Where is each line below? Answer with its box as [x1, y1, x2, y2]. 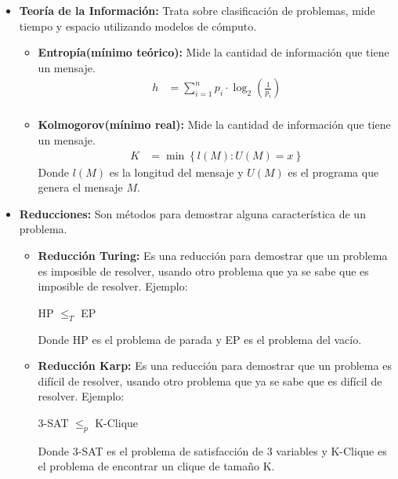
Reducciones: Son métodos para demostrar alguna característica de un [19, 205, 366, 221]
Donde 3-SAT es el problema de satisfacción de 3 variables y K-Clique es [38, 442, 387, 459]
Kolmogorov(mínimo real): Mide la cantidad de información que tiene [38, 116, 391, 133]
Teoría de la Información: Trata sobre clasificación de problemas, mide [19, 2, 375, 18]
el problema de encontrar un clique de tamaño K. [38, 458, 275, 474]
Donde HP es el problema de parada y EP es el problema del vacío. [38, 331, 362, 347]
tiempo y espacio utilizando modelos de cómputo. [19, 17, 257, 34]
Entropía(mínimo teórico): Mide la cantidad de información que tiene [38, 44, 389, 60]
